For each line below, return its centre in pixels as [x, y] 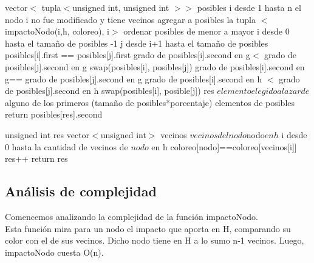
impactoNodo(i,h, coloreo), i [57, 31]
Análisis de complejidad [81, 191]
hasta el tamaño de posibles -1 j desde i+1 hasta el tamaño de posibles [137, 43]
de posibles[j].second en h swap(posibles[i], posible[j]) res [110, 91]
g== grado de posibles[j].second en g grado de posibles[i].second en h [134, 78]
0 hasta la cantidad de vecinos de [67, 146]
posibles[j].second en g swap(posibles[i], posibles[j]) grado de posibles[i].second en [155, 66]
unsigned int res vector [47, 134]
